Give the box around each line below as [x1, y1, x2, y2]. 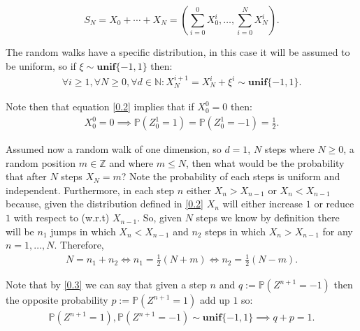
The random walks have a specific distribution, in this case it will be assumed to [6, 45, 350, 59]
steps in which [205, 223, 266, 238]
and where [109, 155, 154, 170]
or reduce [314, 196, 354, 211]
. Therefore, [54, 237, 104, 252]
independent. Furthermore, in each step [6, 182, 175, 197]
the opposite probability [6, 293, 108, 307]
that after [6, 169, 47, 184]
